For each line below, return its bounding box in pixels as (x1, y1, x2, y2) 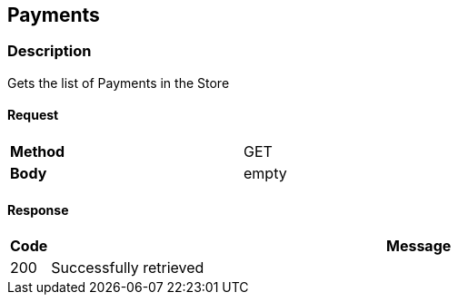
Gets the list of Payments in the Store (7, 74, 230, 91)
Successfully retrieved (51, 258, 204, 278)
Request (7, 107, 59, 123)
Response (7, 201, 69, 218)
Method (10, 142, 65, 161)
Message (385, 237, 452, 256)
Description (7, 42, 92, 61)
